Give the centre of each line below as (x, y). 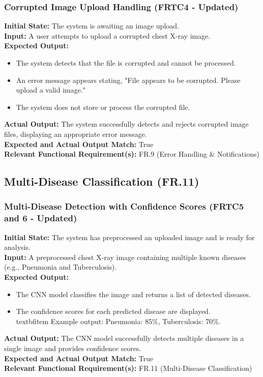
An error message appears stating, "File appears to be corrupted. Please (128, 80)
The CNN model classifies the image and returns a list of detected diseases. (133, 294)
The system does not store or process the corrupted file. (103, 107)
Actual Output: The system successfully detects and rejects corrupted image (126, 124)
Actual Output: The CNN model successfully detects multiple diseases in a (124, 338)
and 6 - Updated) (41, 218)
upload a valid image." (51, 90)
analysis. (17, 247)
